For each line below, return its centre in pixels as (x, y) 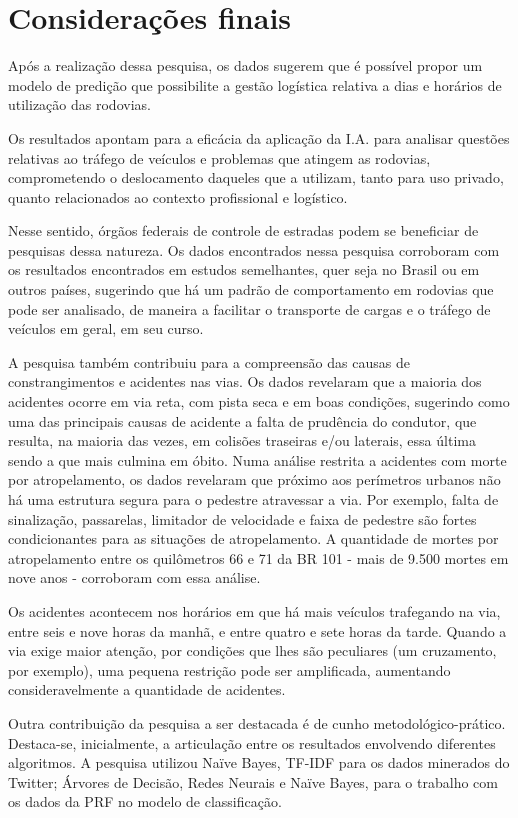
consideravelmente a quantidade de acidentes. (147, 689)
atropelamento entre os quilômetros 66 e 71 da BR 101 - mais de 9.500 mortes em (258, 557)
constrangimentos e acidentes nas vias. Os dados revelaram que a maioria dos (245, 381)
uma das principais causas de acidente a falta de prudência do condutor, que (242, 420)
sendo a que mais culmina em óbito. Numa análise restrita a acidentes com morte (257, 459)
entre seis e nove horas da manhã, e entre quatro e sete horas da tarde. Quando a (257, 630)
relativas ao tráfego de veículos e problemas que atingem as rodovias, (219, 157)
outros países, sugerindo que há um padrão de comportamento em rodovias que (251, 289)
